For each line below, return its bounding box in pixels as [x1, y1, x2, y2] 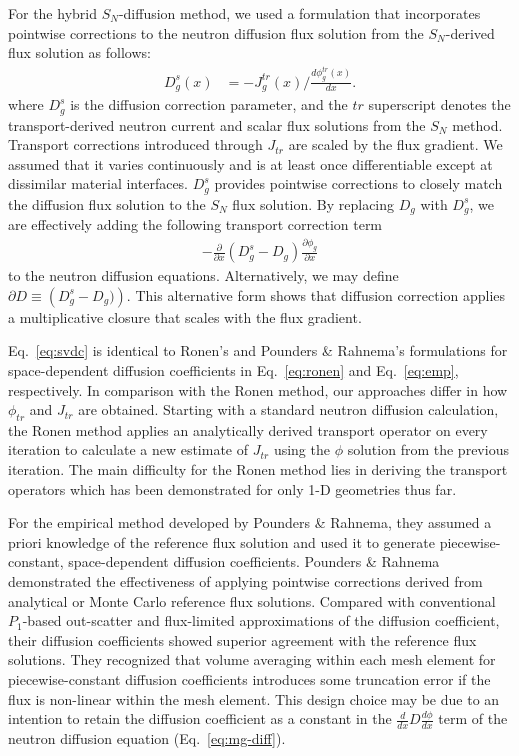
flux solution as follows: [8, 42, 151, 63]
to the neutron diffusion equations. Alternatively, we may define [8, 265, 399, 286]
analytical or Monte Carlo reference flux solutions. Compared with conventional [8, 590, 496, 611]
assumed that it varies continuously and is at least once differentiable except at [8, 153, 493, 174]
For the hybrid [8, 3, 97, 23]
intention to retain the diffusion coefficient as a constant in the [8, 708, 392, 729]
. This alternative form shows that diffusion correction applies [126, 284, 506, 305]
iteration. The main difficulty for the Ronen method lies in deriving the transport [8, 459, 508, 480]
